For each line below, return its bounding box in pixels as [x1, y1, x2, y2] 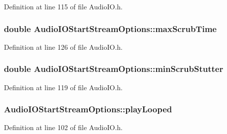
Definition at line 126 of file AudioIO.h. [4, 41, 123, 52]
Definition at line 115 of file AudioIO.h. [4, 1, 123, 11]
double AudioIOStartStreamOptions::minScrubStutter [4, 63, 224, 75]
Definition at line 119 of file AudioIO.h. [4, 82, 123, 92]
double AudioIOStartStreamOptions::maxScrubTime [4, 22, 217, 34]
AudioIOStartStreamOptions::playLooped [4, 103, 172, 115]
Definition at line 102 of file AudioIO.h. [4, 122, 123, 133]
